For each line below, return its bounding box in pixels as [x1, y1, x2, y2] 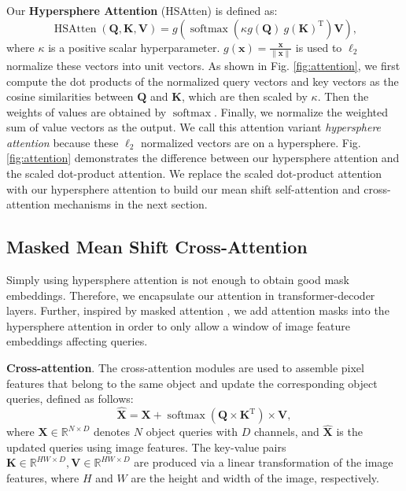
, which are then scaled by [181, 88, 308, 105]
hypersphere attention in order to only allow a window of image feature [6, 317, 351, 334]
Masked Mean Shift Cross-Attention [6, 234, 308, 259]
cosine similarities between [6, 88, 134, 105]
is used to [295, 39, 342, 55]
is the [336, 423, 363, 440]
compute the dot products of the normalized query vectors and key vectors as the [6, 72, 399, 89]
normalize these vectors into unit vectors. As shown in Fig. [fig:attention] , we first [6, 57, 400, 73]
